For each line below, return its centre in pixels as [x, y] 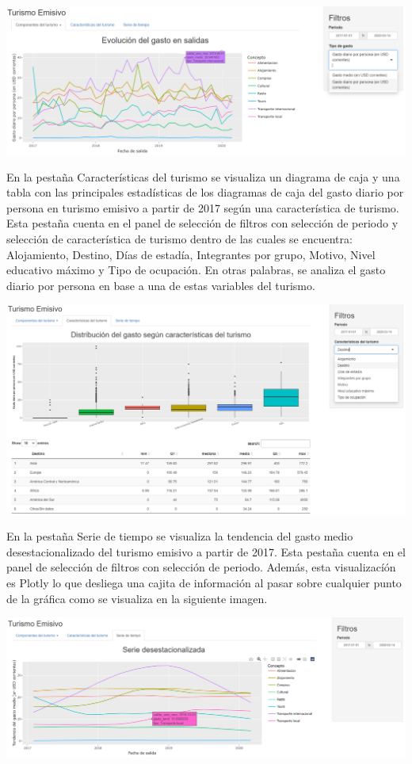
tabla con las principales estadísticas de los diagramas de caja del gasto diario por [205, 192]
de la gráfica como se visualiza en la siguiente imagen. [137, 598]
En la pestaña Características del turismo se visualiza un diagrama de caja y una [203, 176]
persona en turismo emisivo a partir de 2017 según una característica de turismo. [203, 207]
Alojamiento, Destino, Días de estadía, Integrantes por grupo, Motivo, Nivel [191, 254]
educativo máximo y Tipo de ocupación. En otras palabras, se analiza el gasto [196, 270]
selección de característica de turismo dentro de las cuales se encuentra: [179, 239]
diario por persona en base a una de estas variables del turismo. [161, 285]
